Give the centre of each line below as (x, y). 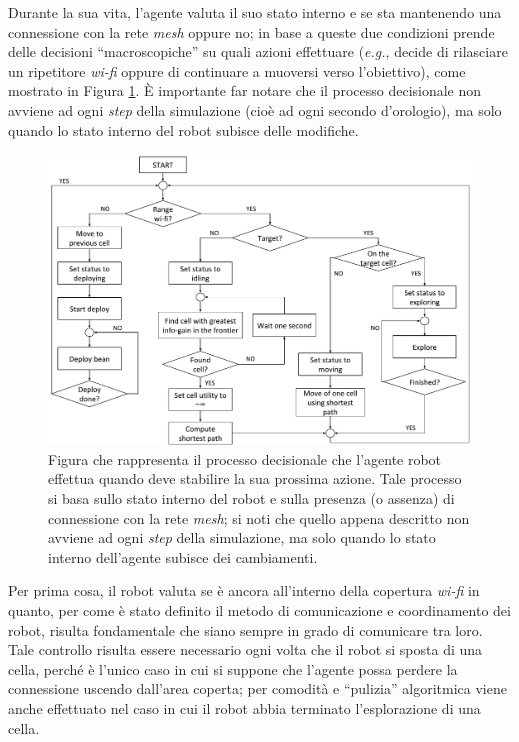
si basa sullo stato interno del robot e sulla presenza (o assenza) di (251, 498)
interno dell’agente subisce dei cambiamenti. (183, 556)
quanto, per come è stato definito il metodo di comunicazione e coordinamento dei (259, 609)
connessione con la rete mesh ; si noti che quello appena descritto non (259, 517)
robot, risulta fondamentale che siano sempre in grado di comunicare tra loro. (245, 629)
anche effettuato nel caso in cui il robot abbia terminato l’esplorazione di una (244, 707)
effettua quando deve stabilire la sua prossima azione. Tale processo (255, 478)
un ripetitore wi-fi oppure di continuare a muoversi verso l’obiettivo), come (237, 70)
